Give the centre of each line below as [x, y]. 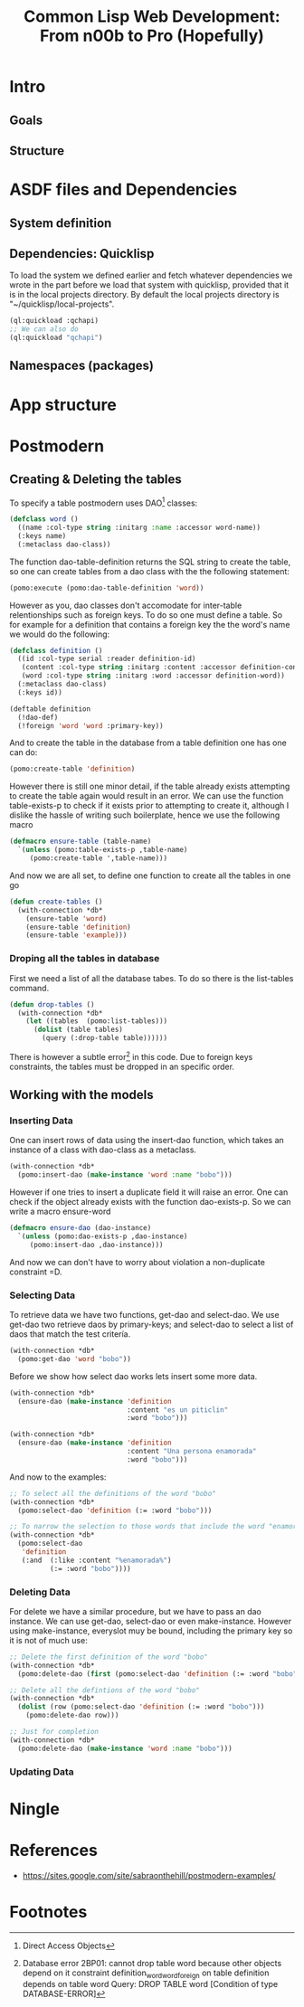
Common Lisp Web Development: [152, 17]
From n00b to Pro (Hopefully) [152, 36]
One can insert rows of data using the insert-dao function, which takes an [147, 1141]
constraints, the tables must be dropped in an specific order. [122, 1066]
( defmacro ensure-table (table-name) [81, 842]
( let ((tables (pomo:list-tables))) [97, 1021]
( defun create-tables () [56, 902]
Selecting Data [42, 1295]
